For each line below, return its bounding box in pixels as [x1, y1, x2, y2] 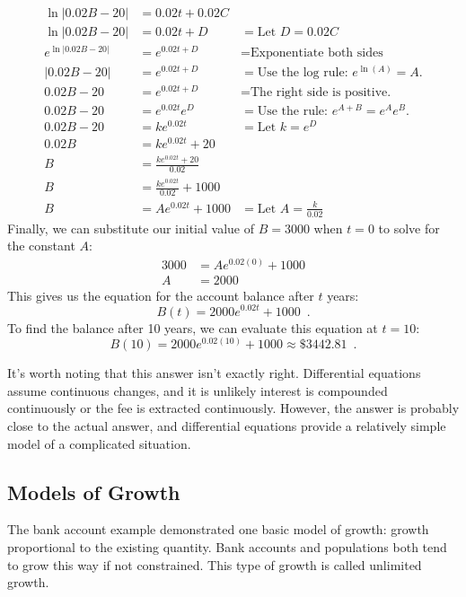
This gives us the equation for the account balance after [7, 285, 314, 304]
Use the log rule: [257, 66, 348, 80]
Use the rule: [257, 105, 328, 119]
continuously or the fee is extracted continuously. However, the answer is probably [7, 399, 460, 417]
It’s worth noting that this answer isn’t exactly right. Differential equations [7, 364, 421, 382]
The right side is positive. [250, 86, 391, 100]
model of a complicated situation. [7, 434, 191, 452]
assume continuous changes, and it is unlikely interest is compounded [7, 381, 388, 399]
